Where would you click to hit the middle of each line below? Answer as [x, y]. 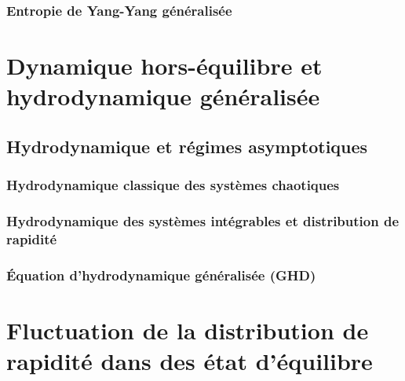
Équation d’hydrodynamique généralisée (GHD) [161, 275]
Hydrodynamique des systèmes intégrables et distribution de [203, 220]
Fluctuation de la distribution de [188, 330]
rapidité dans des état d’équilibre [190, 361]
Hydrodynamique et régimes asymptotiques [187, 146]
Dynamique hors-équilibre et [164, 66]
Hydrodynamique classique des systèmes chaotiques [173, 185]
